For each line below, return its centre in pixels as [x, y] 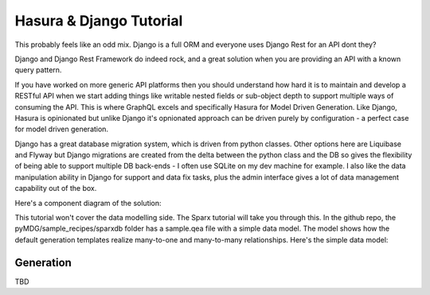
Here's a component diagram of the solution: [88, 203]
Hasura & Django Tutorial [99, 21]
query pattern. [38, 70]
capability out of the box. [56, 188]
